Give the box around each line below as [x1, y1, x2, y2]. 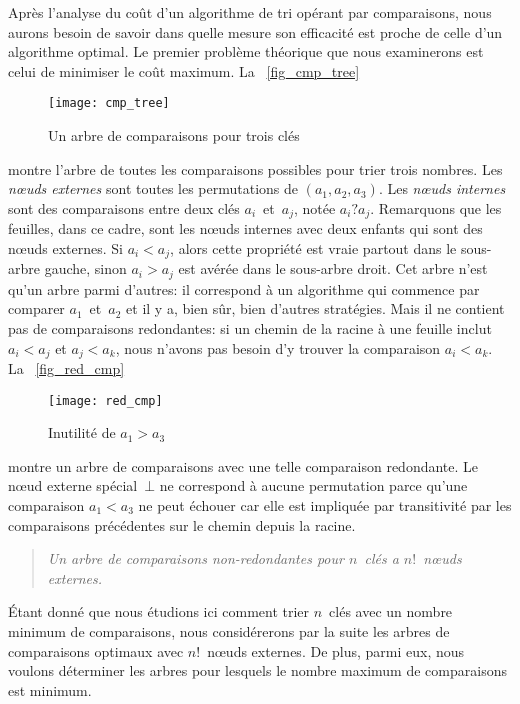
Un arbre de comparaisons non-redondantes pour [47, 548, 344, 569]
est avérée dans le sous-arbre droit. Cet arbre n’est [178, 258, 488, 279]
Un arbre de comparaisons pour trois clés [48, 125, 300, 146]
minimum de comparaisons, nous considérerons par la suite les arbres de [8, 621, 450, 641]
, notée [293, 197, 336, 218]
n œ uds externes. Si [8, 237, 123, 258]
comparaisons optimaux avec [8, 640, 184, 661]
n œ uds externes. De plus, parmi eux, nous [207, 640, 465, 661]
